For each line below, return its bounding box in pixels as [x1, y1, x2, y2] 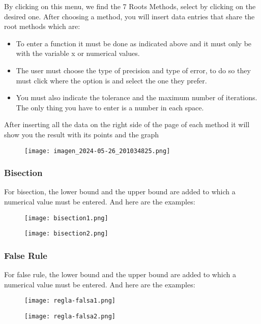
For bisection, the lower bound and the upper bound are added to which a [4, 186, 236, 197]
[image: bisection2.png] [24, 230, 108, 238]
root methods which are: [4, 21, 80, 32]
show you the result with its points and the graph [4, 129, 159, 139]
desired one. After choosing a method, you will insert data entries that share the [4, 11, 255, 21]
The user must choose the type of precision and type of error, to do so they [16, 65, 251, 75]
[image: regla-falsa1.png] [24, 297, 115, 305]
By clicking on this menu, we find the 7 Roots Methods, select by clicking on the [4, 1, 256, 11]
